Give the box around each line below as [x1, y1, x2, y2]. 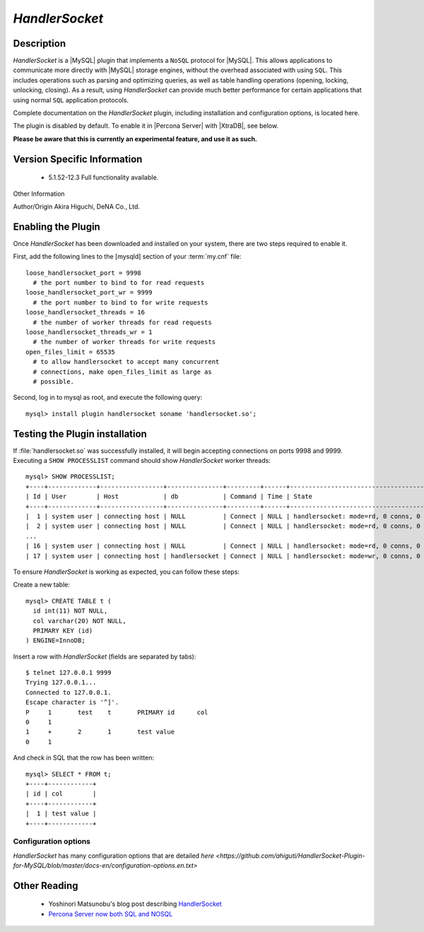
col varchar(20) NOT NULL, [33, 617, 126, 625]
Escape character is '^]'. [25, 698, 119, 707]
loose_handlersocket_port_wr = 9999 [25, 288, 153, 297]
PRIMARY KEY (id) [33, 626, 93, 635]
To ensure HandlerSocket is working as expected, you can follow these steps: [13, 567, 240, 576]
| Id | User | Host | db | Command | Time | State [25, 492, 313, 501]
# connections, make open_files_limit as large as [33, 367, 212, 376]
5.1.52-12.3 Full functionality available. [48, 173, 159, 182]
